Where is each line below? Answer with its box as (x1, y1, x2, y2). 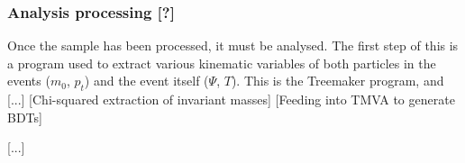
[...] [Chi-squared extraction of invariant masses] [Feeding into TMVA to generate (7, 90, 455, 109)
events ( (7, 71, 50, 90)
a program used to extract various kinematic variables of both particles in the (7, 53, 436, 72)
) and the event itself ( (84, 71, 209, 90)
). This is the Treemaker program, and (231, 71, 444, 90)
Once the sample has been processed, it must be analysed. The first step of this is (7, 36, 459, 55)
